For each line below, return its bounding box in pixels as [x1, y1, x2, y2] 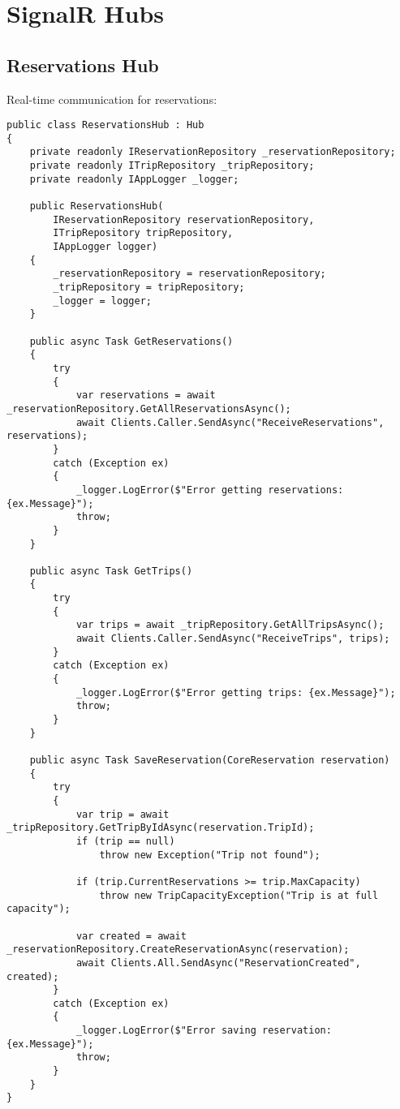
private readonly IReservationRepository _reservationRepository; [29, 146, 396, 158]
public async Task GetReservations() [29, 335, 234, 347]
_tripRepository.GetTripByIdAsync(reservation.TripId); [6, 822, 315, 834]
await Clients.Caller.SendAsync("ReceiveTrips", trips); [75, 633, 390, 645]
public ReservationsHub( [29, 200, 164, 213]
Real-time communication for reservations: [6, 90, 217, 107]
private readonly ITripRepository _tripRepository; [29, 160, 315, 172]
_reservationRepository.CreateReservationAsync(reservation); [6, 944, 350, 956]
